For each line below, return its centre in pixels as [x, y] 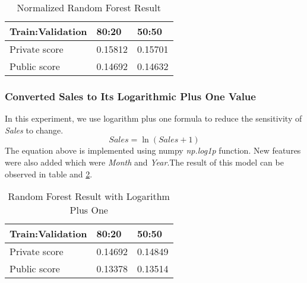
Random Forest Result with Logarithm [89, 196]
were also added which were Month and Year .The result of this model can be [144, 162]
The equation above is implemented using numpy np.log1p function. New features [153, 150]
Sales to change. [34, 130]
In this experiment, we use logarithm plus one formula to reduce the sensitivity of [153, 118]
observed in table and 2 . [49, 174]
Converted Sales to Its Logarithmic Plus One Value [130, 96]
